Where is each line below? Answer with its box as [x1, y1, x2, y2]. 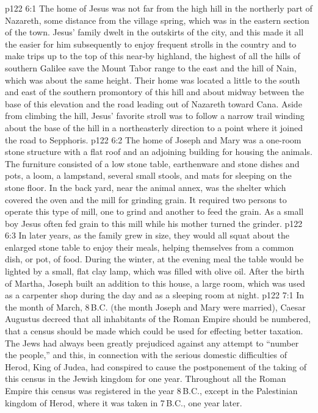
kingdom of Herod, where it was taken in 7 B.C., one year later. [5, 396, 242, 409]
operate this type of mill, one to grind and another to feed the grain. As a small [5, 205, 304, 218]
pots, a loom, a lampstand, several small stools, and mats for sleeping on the [5, 169, 292, 182]
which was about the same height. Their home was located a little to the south [5, 73, 300, 86]
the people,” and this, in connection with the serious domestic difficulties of [5, 348, 287, 361]
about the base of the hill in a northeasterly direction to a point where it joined [5, 121, 303, 134]
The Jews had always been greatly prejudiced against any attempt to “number [5, 336, 299, 349]
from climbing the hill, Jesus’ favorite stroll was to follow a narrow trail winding [5, 109, 305, 122]
